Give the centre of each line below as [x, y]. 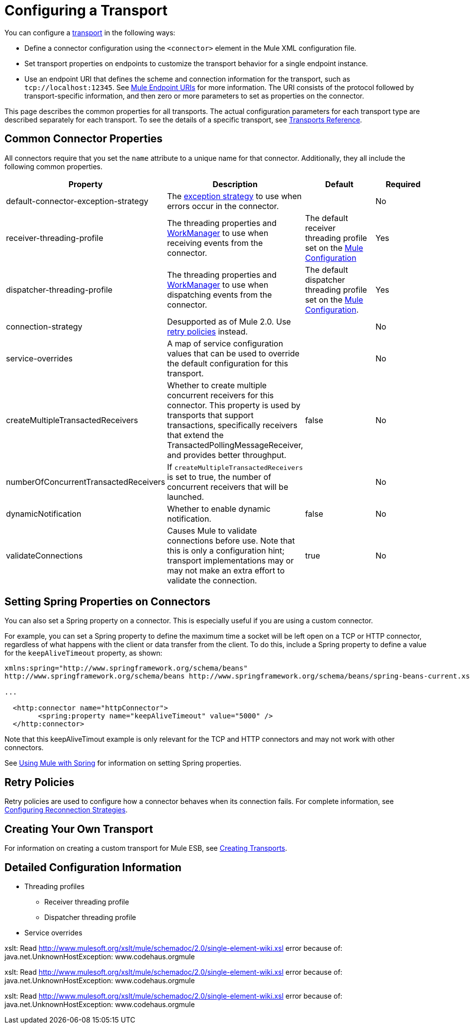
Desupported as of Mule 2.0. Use [229, 321]
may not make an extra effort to [226, 570]
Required [403, 184]
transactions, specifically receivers [232, 425]
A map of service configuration [225, 343]
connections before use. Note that [231, 540]
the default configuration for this [228, 363]
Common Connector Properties [84, 139]
